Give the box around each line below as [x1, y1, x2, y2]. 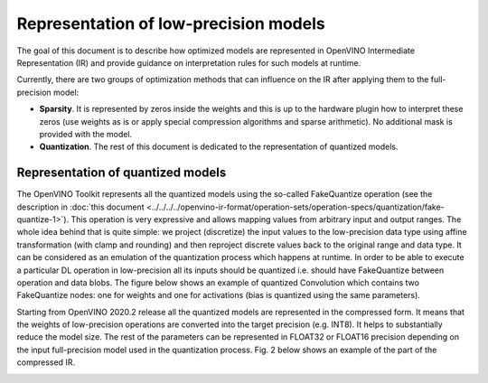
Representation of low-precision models [16, 14, 325, 33]
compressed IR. [16, 357, 76, 368]
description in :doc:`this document [16, 201, 145, 212]
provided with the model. [39, 128, 133, 139]
